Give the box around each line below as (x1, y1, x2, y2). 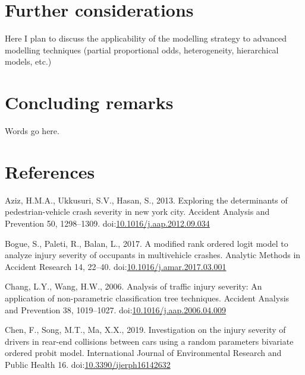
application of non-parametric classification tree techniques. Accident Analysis (5, 291, 290, 304)
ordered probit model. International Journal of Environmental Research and (5, 347, 282, 359)
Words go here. (5, 125, 59, 137)
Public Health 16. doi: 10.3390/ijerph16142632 (5, 358, 171, 370)
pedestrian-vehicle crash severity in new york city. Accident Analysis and (5, 205, 270, 218)
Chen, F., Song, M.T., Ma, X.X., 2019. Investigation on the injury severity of (5, 323, 286, 336)
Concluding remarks (5, 90, 174, 115)
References (5, 159, 95, 183)
